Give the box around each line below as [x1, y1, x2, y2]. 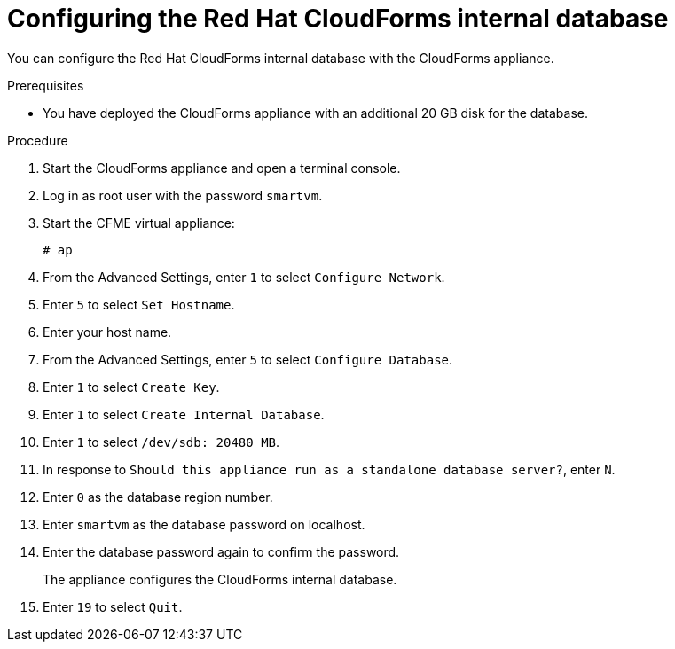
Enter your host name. [43, 324, 172, 340]
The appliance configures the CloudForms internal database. [43, 571, 397, 587]
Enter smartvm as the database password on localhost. [43, 516, 365, 532]
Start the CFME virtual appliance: [43, 215, 235, 231]
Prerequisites [7, 77, 84, 93]
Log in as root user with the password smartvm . [43, 187, 323, 203]
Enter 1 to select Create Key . [43, 379, 220, 395]
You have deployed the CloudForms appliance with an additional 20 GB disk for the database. [43, 105, 588, 121]
